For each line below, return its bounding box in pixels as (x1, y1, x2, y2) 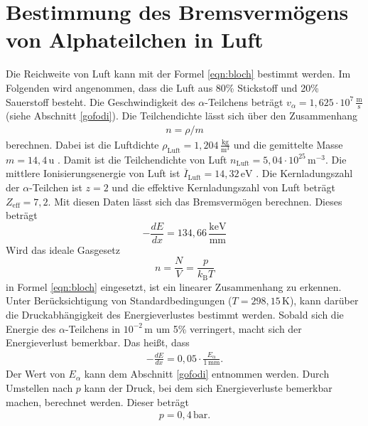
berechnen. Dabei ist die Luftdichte (6, 137, 159, 151)
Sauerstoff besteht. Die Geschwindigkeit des (6, 94, 195, 109)
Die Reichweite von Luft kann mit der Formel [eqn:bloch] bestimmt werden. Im (6, 66, 351, 81)
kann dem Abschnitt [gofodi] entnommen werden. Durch (84, 366, 330, 381)
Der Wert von (6, 366, 65, 381)
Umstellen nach (6, 380, 73, 395)
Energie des (6, 321, 56, 336)
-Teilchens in (65, 321, 121, 336)
